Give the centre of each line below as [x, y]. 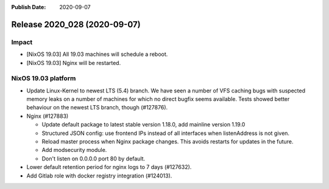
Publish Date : [29, 7]
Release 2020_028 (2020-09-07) [76, 24]
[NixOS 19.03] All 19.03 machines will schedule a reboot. [97, 54]
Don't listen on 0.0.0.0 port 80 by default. [94, 159]
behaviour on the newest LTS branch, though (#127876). [97, 108]
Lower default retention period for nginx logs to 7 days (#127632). [109, 167]
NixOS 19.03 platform [44, 78]
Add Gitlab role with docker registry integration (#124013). [99, 176]
